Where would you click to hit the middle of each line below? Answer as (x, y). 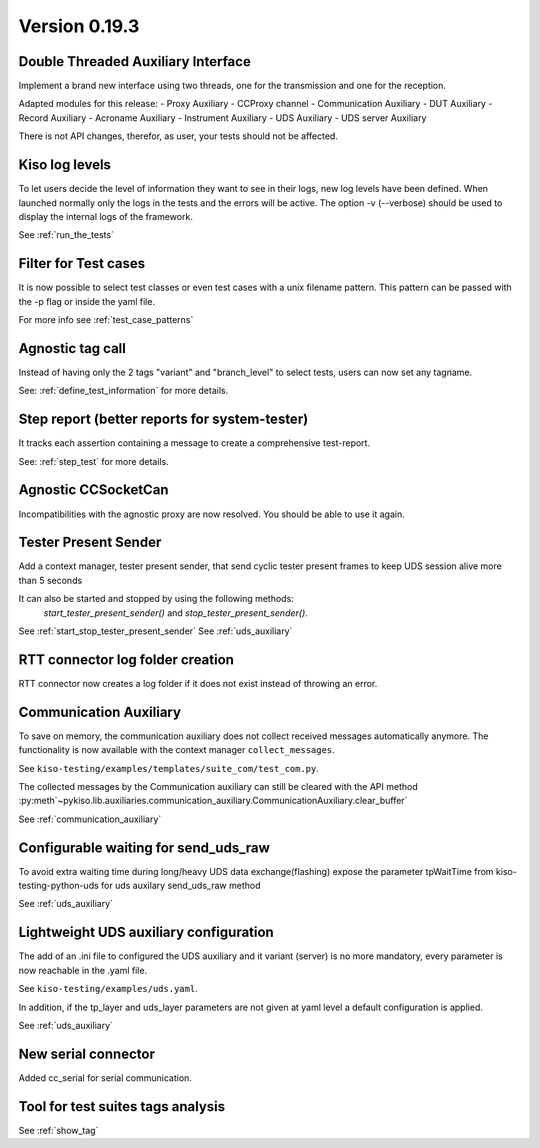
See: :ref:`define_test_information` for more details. (123, 391)
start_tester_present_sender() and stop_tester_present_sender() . (176, 612)
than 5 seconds (50, 580)
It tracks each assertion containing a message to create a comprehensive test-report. (194, 443)
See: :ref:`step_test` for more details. (93, 461)
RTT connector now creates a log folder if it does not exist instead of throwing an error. (198, 683)
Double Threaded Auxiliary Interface (135, 61)
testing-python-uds (58, 886)
